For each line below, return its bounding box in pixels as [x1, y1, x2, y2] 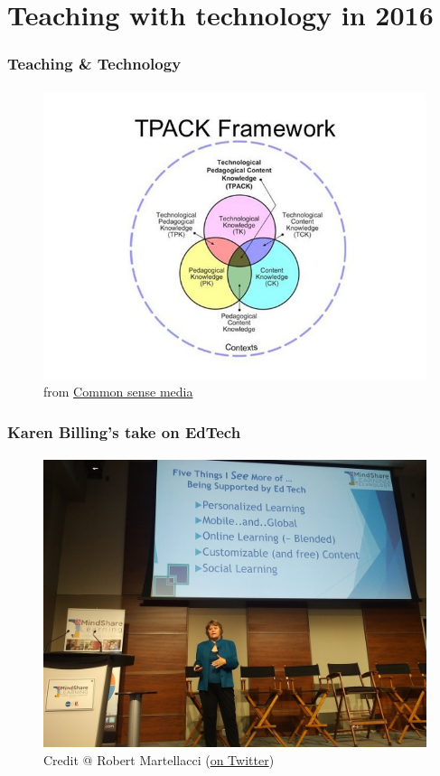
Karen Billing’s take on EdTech [7, 420, 241, 443]
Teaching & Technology [7, 52, 182, 75]
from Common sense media [43, 382, 193, 401]
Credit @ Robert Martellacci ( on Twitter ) [43, 751, 275, 770]
